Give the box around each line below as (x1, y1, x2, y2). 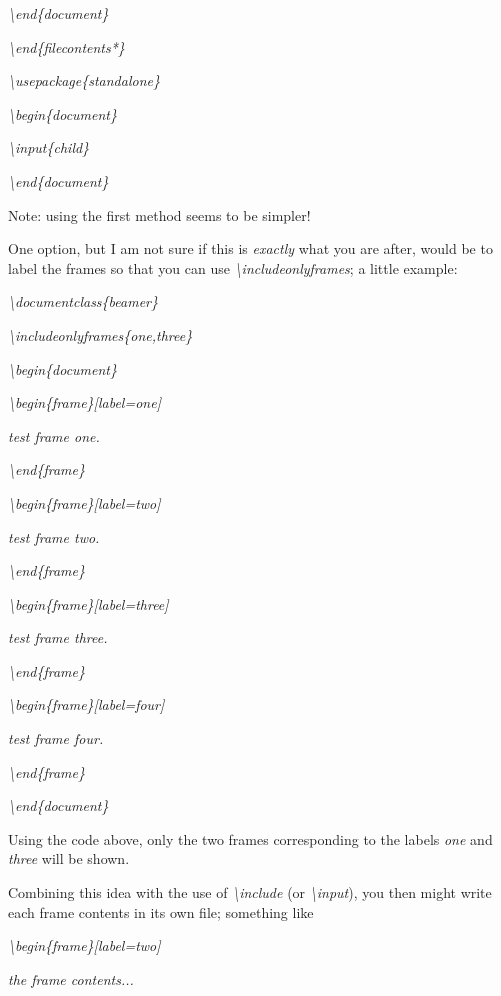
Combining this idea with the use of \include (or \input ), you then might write (8, 882, 492, 903)
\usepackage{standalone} (8, 70, 160, 91)
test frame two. (8, 526, 100, 547)
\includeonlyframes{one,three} (8, 324, 193, 345)
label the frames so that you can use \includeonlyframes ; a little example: (8, 257, 458, 278)
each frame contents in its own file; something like (8, 901, 314, 922)
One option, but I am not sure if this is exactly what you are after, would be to (8, 238, 493, 259)
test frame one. (8, 425, 100, 446)
